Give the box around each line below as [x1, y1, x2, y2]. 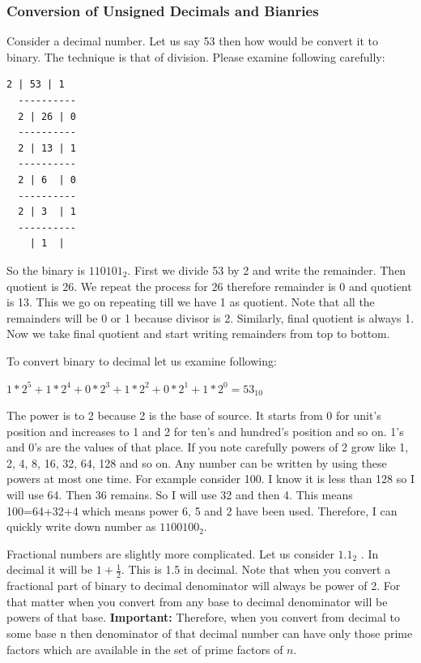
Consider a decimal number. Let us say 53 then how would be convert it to [6, 32, 379, 49]
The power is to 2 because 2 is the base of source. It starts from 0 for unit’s [6, 407, 381, 424]
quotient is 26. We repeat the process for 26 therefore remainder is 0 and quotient [6, 277, 412, 294]
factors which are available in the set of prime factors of [6, 640, 283, 657]
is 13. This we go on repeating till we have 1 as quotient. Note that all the [6, 293, 375, 310]
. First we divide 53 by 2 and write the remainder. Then [127, 261, 406, 278]
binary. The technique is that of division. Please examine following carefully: [6, 48, 385, 65]
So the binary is [6, 261, 85, 278]
